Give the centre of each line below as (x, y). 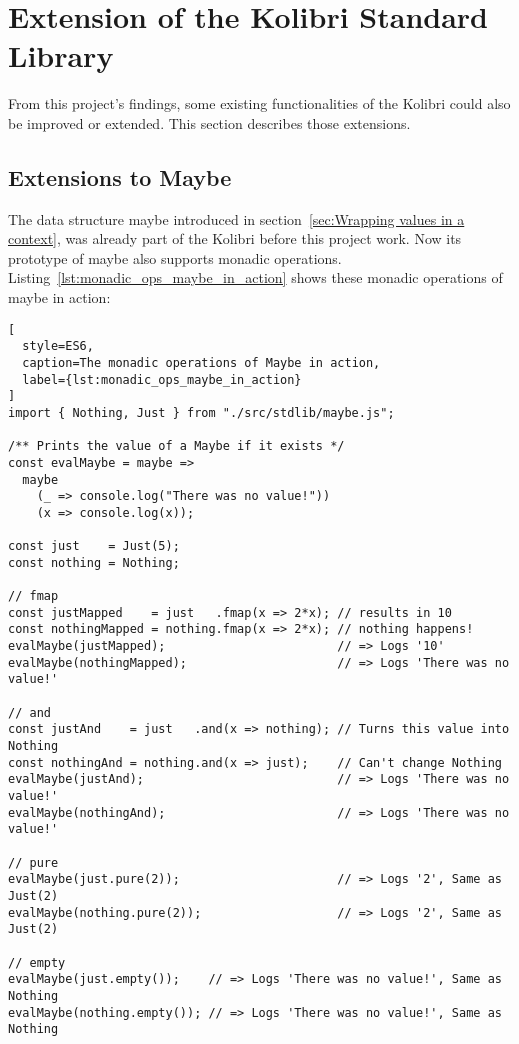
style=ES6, (58, 346)
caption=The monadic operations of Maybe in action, (201, 362)
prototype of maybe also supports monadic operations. (175, 257)
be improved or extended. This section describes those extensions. (209, 122)
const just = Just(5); (94, 546)
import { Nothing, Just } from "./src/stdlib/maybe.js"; (201, 412)
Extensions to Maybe (120, 176)
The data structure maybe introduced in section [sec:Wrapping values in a (236, 218)
